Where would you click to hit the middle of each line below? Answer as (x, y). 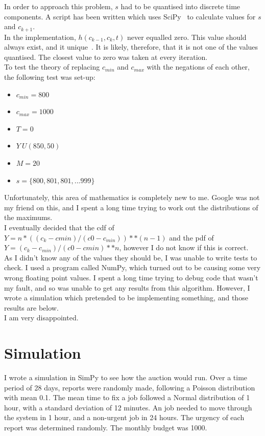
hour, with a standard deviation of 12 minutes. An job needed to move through (128, 407)
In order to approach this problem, (58, 6)
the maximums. (28, 217)
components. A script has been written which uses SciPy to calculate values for (130, 16)
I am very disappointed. (41, 318)
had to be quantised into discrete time (180, 6)
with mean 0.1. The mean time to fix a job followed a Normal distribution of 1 (127, 397)
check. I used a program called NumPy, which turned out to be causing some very (132, 267)
